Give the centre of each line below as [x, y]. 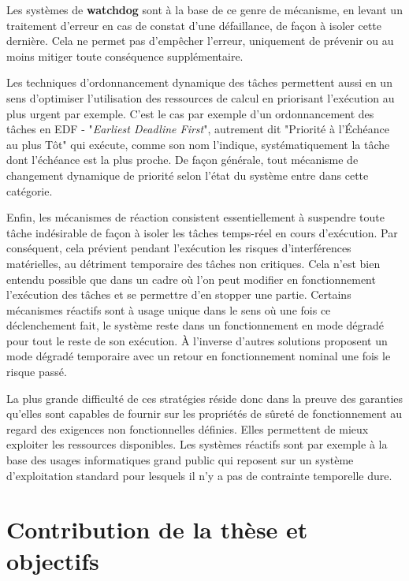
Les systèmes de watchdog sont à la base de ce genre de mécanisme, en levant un [204, 9]
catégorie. [30, 190]
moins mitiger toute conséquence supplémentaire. [125, 56]
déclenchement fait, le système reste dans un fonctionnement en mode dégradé [195, 325]
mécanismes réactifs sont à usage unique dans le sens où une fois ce [169, 309]
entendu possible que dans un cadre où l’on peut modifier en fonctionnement [191, 279]
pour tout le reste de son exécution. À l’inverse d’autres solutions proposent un [197, 340]
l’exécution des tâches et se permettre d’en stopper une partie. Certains [179, 294]
